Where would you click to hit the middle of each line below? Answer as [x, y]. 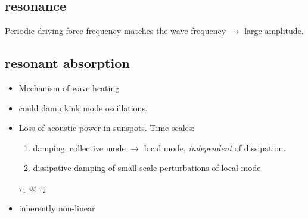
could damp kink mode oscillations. [83, 108]
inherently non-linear [57, 208]
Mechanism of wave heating [69, 88]
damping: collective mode [79, 147]
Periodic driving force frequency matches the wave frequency [116, 31]
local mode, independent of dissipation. [215, 147]
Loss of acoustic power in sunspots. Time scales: [107, 128]
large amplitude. [274, 31]
